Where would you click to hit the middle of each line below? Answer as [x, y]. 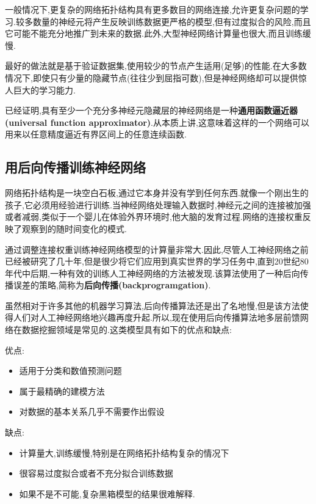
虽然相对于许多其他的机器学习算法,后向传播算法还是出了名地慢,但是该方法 [153, 305]
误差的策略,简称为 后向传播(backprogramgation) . [112, 285]
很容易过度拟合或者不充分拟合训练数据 [96, 473]
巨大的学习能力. [44, 89]
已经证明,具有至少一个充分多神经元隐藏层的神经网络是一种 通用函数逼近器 [151, 110]
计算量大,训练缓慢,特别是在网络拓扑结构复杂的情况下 [124, 452]
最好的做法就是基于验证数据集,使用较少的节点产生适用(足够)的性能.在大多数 [156, 66]
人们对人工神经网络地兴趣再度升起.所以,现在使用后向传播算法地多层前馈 [156, 317]
